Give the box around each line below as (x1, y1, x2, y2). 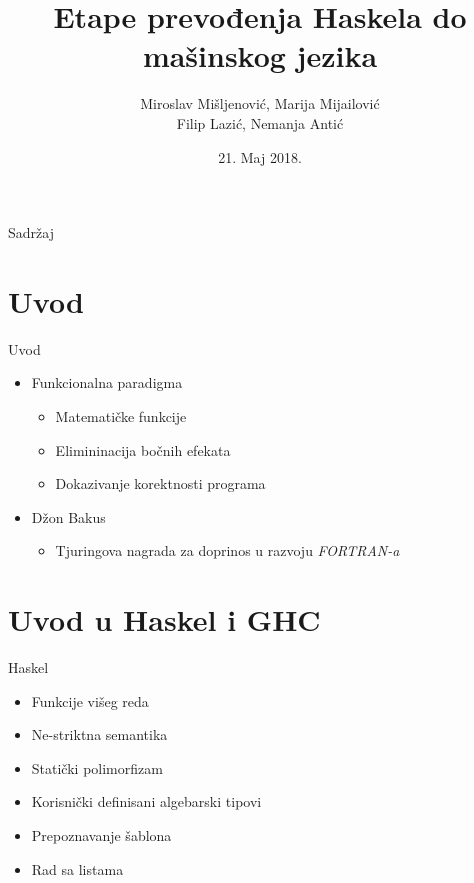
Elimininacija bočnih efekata (55, 439, 231, 460)
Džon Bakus (31, 506, 106, 527)
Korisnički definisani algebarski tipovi (31, 791, 262, 812)
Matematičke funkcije (55, 406, 187, 426)
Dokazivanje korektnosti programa (55, 473, 266, 494)
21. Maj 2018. (218, 146, 302, 167)
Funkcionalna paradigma (31, 372, 183, 393)
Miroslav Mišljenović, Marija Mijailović (140, 93, 380, 114)
